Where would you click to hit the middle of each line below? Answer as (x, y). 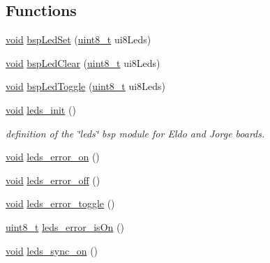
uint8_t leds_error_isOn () (65, 226)
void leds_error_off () (53, 180)
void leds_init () (41, 109)
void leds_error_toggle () (60, 203)
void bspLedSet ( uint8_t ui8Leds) (78, 39)
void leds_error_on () (53, 157)
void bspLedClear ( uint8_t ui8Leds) (83, 62)
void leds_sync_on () (52, 250)
